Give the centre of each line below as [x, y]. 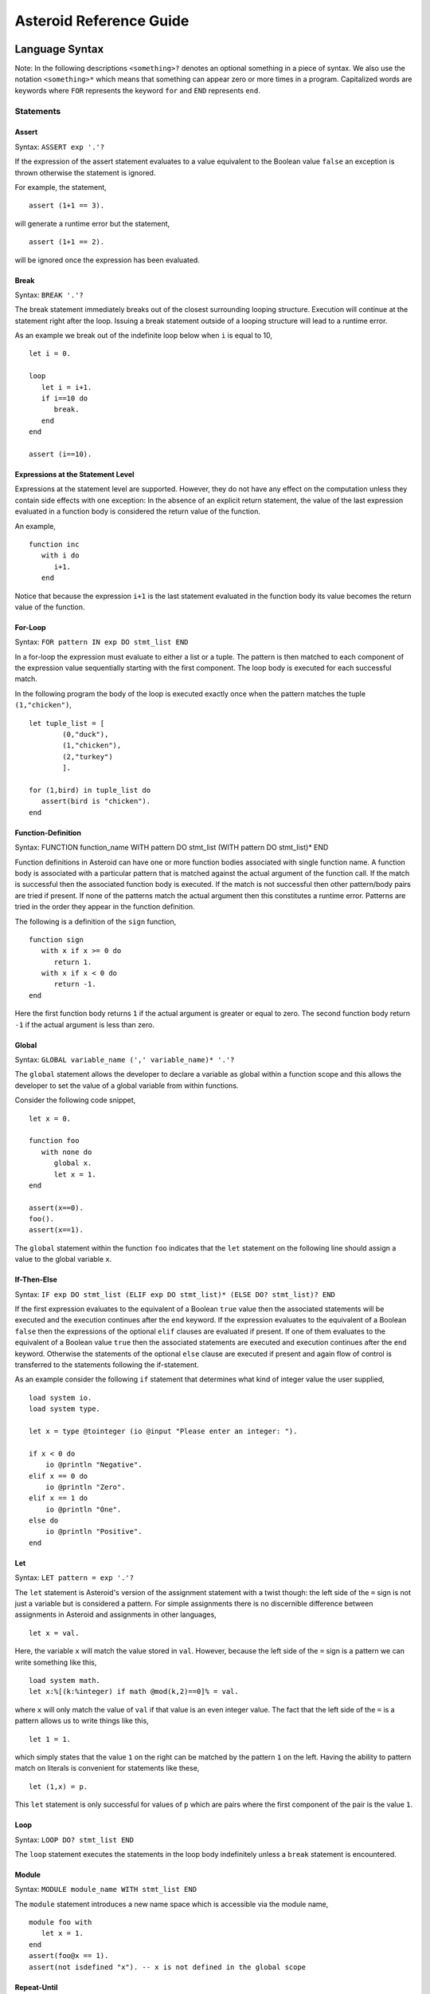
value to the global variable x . [63, 1259]
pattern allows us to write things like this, [82, 1721]
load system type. [65, 1409]
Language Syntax [59, 49]
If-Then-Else [36, 1279]
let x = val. [54, 1633]
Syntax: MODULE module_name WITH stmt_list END [106, 1890]
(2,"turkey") [88, 757]
